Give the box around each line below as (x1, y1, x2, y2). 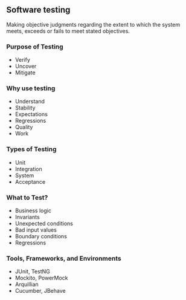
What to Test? (6, 193, 48, 201)
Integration (14, 165, 42, 172)
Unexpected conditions (14, 220, 74, 227)
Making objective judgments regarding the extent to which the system (6, 21, 181, 28)
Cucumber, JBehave (14, 287, 66, 295)
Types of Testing (6, 145, 57, 154)
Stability (14, 104, 36, 111)
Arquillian (14, 281, 39, 288)
